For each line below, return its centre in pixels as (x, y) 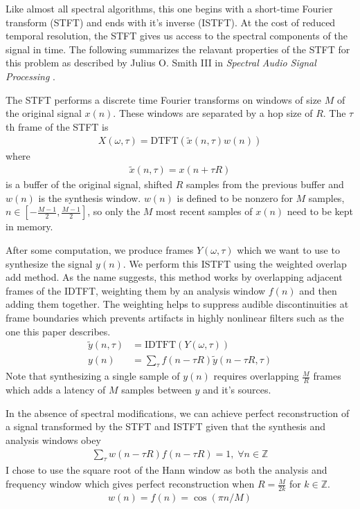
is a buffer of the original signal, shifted (89, 184)
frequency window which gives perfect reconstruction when (130, 484)
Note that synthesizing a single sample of (93, 376)
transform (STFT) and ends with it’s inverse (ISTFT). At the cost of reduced (171, 22)
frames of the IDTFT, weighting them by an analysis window (136, 290)
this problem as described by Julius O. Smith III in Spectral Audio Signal (161, 63)
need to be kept (320, 211)
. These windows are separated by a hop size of (213, 113)
